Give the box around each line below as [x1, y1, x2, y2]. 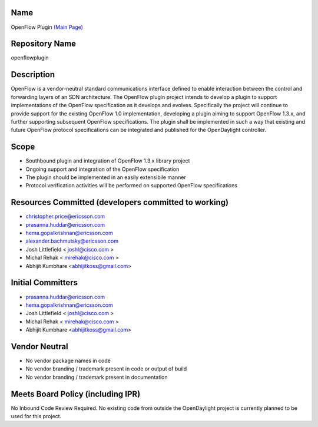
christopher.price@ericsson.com [25, 213, 105, 220]
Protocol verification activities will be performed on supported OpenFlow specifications [25, 182, 238, 189]
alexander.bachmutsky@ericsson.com [25, 237, 119, 244]
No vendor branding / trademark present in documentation [25, 373, 168, 380]
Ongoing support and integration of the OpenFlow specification [25, 165, 180, 173]
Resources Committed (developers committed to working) [11, 197, 229, 207]
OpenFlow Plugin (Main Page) [11, 24, 84, 31]
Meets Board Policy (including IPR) [11, 389, 141, 399]
